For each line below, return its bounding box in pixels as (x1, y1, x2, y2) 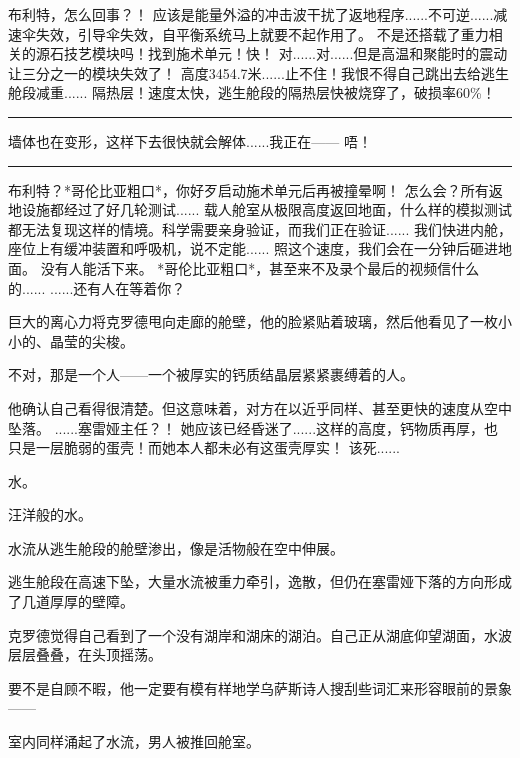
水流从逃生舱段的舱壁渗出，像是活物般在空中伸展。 (8, 537, 344, 558)
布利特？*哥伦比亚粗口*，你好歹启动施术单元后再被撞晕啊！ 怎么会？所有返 (8, 179, 503, 200)
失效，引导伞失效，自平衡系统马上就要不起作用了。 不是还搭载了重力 (35, 23, 489, 44)
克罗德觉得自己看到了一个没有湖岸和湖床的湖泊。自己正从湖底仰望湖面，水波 (8, 624, 512, 645)
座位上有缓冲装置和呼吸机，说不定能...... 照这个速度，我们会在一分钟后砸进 (8, 238, 499, 259)
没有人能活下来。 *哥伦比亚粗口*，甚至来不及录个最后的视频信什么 (40, 257, 480, 278)
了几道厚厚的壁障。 (8, 591, 134, 612)
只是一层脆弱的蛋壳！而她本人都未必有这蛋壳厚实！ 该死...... (8, 437, 401, 458)
